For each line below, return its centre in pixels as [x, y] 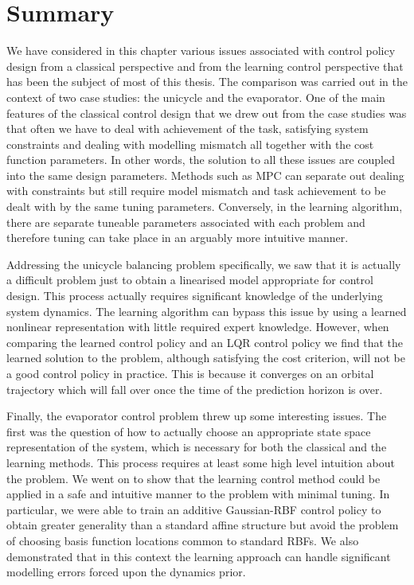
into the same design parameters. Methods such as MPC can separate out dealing [205, 175]
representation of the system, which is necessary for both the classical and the [197, 447]
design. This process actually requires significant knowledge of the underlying [195, 296]
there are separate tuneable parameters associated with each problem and [186, 222]
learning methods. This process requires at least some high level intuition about [201, 462]
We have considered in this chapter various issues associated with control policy [201, 51]
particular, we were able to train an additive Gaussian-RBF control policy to [194, 509]
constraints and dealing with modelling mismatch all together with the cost [190, 144]
